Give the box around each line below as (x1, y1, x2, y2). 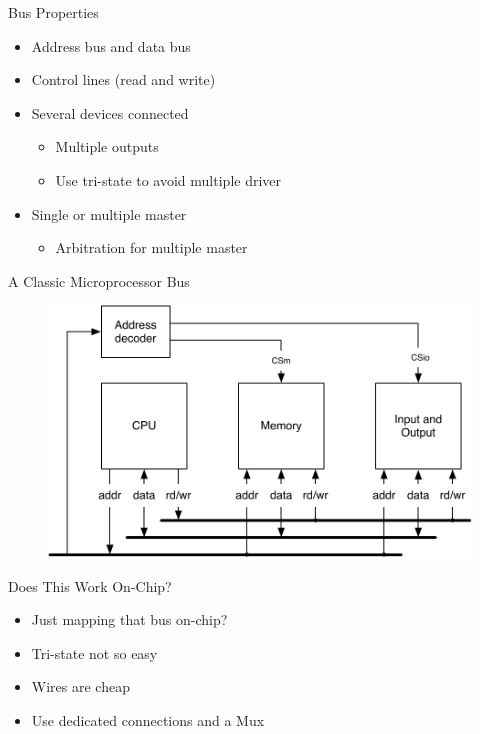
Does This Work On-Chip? (8, 575, 172, 596)
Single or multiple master (31, 203, 187, 224)
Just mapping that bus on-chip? (31, 609, 228, 630)
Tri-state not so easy (31, 642, 158, 663)
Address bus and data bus (31, 35, 191, 56)
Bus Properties (8, 2, 99, 22)
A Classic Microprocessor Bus (8, 270, 190, 291)
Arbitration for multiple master (55, 237, 248, 258)
